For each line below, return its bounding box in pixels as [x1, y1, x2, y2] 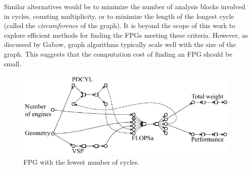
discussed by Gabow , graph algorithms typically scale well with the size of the [4, 39, 236, 49]
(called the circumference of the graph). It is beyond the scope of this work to [4, 20, 235, 31]
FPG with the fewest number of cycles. [23, 156, 139, 167]
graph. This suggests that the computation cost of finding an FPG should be [4, 48, 233, 59]
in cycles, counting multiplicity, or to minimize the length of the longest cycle [4, 11, 234, 21]
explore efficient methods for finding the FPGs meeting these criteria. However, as [4, 30, 248, 40]
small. [4, 58, 21, 68]
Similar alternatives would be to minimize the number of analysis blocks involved [4, 1, 246, 11]
